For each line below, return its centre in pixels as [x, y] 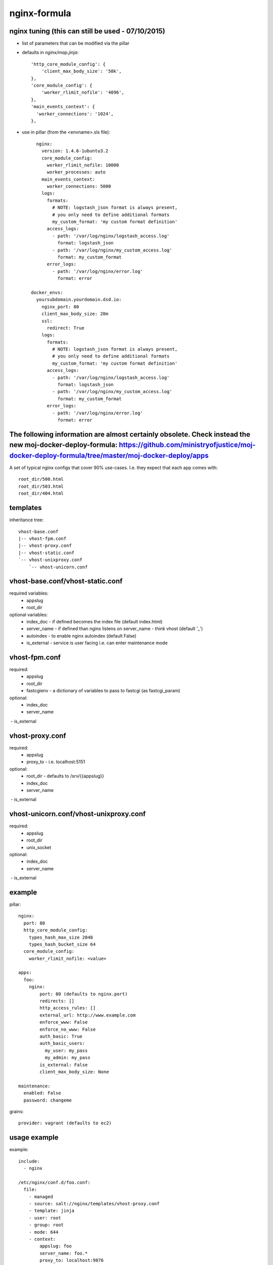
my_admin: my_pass [67, 1058]
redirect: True [65, 328]
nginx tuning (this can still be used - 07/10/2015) [87, 31]
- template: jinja [52, 1211]
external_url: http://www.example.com [88, 1015]
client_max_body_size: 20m [75, 314]
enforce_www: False [64, 1022]
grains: [16, 1111]
